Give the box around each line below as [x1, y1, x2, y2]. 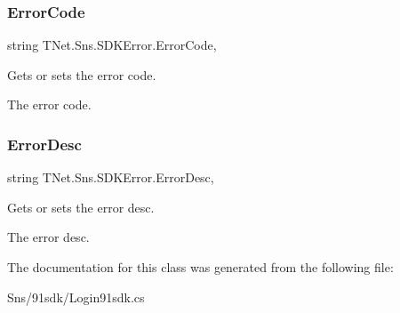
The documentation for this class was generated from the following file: [7, 258, 394, 276]
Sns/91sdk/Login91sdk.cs [7, 287, 145, 306]
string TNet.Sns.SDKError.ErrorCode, [7, 36, 217, 54]
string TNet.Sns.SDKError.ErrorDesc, [7, 168, 214, 187]
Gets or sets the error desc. [7, 197, 155, 216]
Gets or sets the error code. [7, 65, 156, 84]
